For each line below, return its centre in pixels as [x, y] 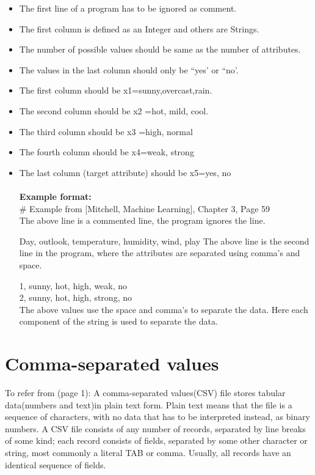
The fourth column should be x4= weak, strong [107, 152]
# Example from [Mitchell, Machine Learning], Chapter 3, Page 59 [145, 208]
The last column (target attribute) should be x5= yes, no [125, 172]
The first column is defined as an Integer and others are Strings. [139, 28]
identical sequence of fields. [56, 464]
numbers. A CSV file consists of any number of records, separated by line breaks [155, 428]
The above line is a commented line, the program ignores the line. [142, 220]
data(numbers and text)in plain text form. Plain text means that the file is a [149, 404]
